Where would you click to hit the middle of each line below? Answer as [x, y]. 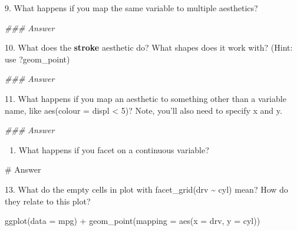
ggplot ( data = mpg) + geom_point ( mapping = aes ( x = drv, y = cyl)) [133, 221]
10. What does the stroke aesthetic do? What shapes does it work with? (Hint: [149, 47]
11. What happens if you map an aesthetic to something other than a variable [146, 98]
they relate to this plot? [48, 201]
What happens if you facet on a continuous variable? [114, 149]
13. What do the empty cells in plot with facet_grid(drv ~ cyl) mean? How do [146, 189]
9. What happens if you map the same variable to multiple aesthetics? [131, 8]
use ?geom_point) [37, 59]
